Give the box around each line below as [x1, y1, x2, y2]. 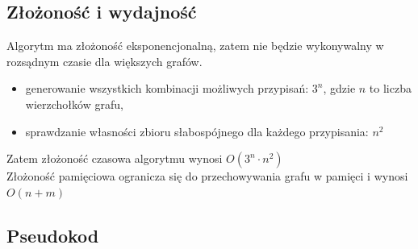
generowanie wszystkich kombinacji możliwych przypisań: [25, 80, 309, 97]
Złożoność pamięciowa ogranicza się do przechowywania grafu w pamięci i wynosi [6, 168, 408, 185]
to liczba [369, 80, 412, 97]
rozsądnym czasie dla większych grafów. [6, 52, 203, 69]
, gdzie [323, 80, 356, 97]
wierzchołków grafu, [25, 95, 123, 112]
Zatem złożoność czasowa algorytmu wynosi [6, 150, 223, 167]
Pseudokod [6, 222, 99, 247]
